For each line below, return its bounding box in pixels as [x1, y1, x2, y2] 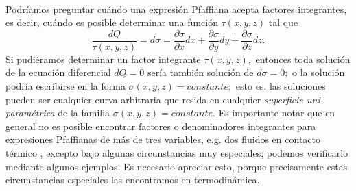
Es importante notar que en [218, 105, 335, 120]
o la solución [292, 65, 345, 79]
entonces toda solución [255, 51, 351, 66]
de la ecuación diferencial [5, 65, 111, 79]
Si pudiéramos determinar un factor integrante [5, 51, 201, 66]
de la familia [58, 105, 110, 120]
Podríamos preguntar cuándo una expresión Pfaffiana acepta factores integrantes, [5, 1, 347, 16]
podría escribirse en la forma [5, 79, 126, 93]
